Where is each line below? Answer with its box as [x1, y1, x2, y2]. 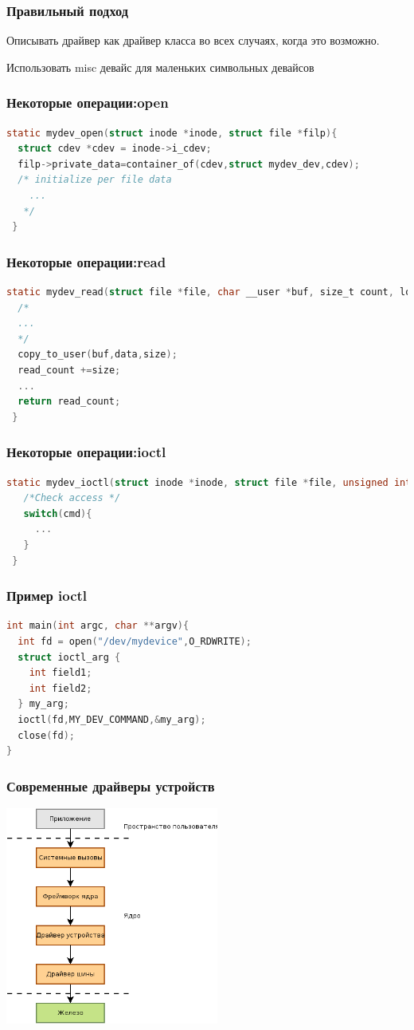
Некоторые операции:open [6, 93, 169, 112]
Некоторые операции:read [6, 251, 166, 271]
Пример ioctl [6, 586, 88, 606]
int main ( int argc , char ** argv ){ [6, 620, 189, 632]
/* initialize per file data [18, 174, 172, 186]
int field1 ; [29, 667, 92, 679]
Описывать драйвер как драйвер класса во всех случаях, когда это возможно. [6, 32, 380, 49]
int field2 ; [29, 682, 92, 694]
